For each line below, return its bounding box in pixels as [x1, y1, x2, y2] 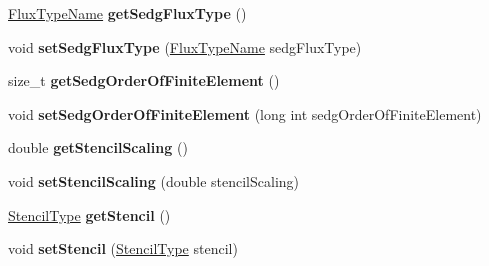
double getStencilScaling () [8, 137, 188, 158]
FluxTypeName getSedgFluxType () [8, 3, 247, 23]
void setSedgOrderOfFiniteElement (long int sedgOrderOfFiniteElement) [8, 103, 482, 124]
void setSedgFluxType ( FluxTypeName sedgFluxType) [8, 36, 362, 57]
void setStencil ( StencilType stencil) [8, 238, 238, 259]
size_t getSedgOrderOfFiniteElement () [8, 70, 280, 91]
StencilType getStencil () [8, 204, 171, 225]
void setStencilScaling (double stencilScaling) [8, 170, 300, 191]
